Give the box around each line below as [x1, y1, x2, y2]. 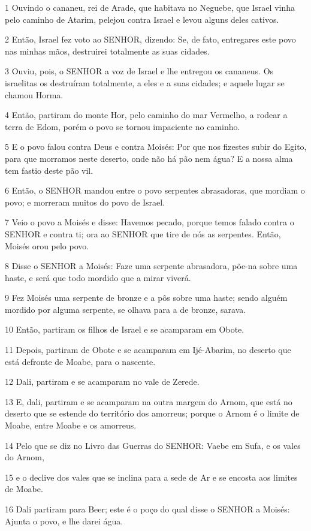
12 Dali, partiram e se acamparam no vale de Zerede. [5, 375, 200, 388]
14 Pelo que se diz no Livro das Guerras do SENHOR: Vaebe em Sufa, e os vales [5, 439, 301, 451]
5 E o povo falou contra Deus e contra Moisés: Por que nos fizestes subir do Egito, [5, 140, 307, 153]
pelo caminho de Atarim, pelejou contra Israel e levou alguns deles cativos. [5, 13, 279, 25]
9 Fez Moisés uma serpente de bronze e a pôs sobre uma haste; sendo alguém [5, 291, 288, 304]
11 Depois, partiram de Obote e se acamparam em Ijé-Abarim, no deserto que [5, 343, 291, 356]
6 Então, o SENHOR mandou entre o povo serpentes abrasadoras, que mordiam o [5, 184, 305, 197]
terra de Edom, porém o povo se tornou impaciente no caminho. [5, 120, 240, 132]
